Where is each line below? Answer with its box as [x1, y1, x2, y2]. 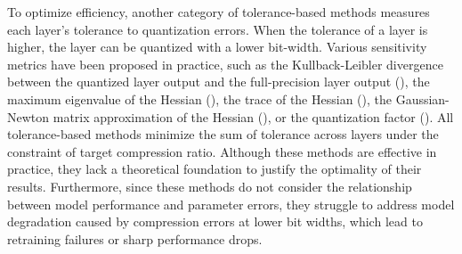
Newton [7, 107, 50, 126]
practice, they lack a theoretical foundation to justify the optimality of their [7, 160, 422, 178]
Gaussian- [395, 89, 450, 108]
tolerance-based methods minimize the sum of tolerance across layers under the [7, 125, 439, 143]
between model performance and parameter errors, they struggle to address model [7, 194, 455, 213]
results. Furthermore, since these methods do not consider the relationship [7, 176, 412, 195]
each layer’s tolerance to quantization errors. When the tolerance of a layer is [7, 20, 428, 38]
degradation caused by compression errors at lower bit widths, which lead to [7, 212, 423, 231]
